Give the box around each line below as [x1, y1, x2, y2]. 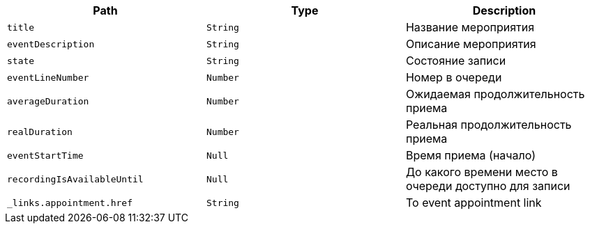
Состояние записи [405, 54, 506, 68]
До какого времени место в [405, 165, 558, 179]
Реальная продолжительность [405, 118, 572, 132]
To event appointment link [405, 196, 542, 210]
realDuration [7, 126, 73, 137]
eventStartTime [7, 150, 84, 161]
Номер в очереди [405, 70, 502, 84]
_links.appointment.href [7, 197, 133, 208]
